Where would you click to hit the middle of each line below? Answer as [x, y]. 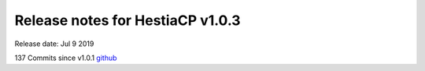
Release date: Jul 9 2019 [54, 44]
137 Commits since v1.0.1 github [66, 58]
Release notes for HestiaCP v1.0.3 [128, 20]
